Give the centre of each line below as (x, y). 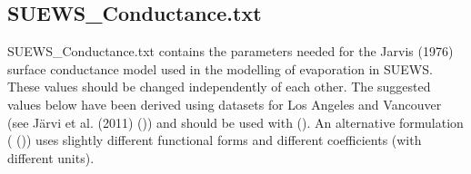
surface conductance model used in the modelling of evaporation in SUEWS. (220, 68)
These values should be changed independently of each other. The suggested (219, 87)
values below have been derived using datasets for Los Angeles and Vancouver (225, 104)
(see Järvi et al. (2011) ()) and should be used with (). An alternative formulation (235, 122)
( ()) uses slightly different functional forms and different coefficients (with (215, 140)
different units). (51, 157)
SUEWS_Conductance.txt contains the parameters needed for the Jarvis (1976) (230, 51)
